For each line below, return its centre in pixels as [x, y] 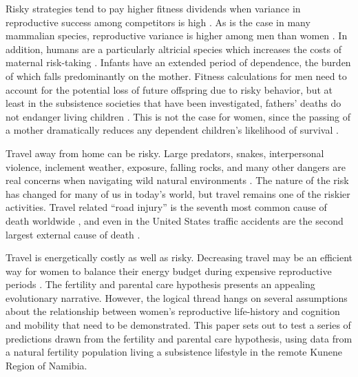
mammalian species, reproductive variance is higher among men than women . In [177, 35]
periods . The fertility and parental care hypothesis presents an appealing [160, 284]
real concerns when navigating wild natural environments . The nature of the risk [177, 180]
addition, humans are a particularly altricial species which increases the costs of [173, 49]
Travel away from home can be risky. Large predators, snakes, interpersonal [165, 153]
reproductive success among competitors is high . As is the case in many [158, 22]
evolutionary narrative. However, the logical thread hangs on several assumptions [177, 297]
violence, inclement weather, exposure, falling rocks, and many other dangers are [176, 166]
